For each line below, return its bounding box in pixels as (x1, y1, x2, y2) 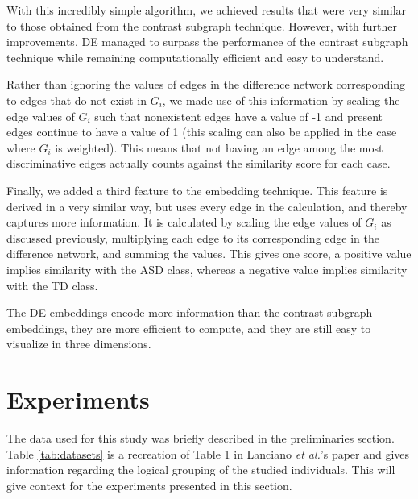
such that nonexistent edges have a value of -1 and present (94, 107, 383, 124)
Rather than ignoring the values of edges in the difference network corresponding (6, 76, 405, 93)
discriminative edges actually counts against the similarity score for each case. (6, 155, 391, 172)
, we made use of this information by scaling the (162, 91, 400, 108)
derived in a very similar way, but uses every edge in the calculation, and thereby (6, 198, 408, 214)
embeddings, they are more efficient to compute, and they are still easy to (6, 319, 371, 336)
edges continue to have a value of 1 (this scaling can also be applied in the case (6, 123, 397, 140)
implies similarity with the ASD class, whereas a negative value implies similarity (6, 260, 408, 277)
